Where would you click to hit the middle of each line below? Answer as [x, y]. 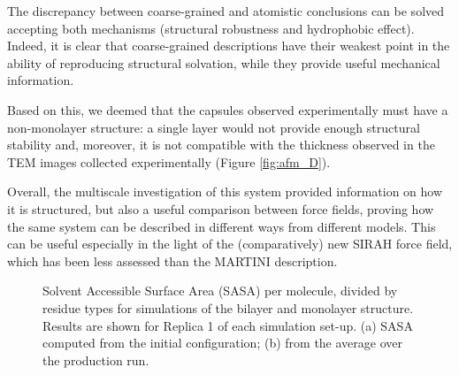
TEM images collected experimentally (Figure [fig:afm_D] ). [169, 161]
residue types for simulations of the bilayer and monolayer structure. [228, 307]
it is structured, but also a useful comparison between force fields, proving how [221, 208]
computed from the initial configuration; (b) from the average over [222, 343]
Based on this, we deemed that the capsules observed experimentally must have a [228, 109]
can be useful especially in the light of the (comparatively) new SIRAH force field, [230, 244]
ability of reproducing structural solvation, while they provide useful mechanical [224, 62]
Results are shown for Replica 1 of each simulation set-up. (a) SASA [228, 325]
